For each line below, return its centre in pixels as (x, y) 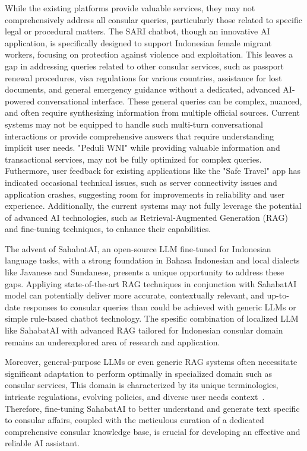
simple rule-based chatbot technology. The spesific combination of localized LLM (152, 318)
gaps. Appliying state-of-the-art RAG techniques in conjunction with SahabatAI (151, 283)
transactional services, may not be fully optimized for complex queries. (133, 159)
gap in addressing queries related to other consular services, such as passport (145, 66)
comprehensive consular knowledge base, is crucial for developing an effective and (153, 431)
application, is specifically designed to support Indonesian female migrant (138, 42)
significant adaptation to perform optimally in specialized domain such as (138, 373)
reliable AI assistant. (42, 443)
